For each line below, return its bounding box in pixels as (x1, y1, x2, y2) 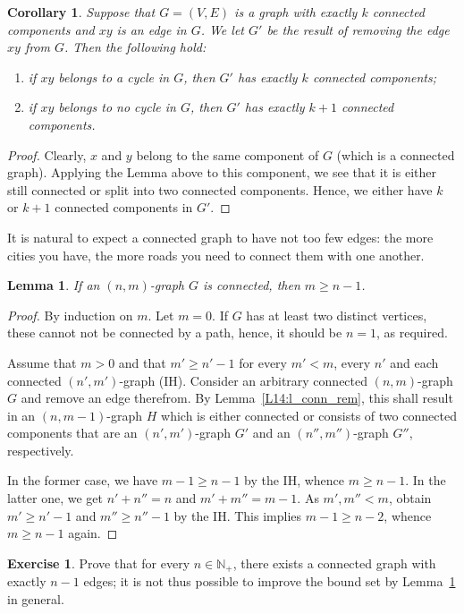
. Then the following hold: (64, 38, 207, 56)
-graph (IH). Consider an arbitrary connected (119, 371, 368, 389)
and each (390, 353, 439, 371)
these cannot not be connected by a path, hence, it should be (7, 323, 342, 342)
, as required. (376, 323, 448, 342)
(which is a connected (336, 145, 455, 164)
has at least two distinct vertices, (246, 305, 427, 324)
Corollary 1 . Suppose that (7, 3, 156, 21)
